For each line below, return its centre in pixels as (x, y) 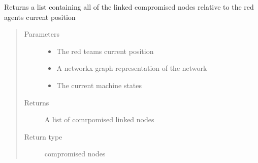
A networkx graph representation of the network (132, 68)
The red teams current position (105, 51)
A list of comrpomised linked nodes (99, 119)
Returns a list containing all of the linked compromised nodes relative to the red (129, 7)
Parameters (42, 34)
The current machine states (99, 85)
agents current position (40, 17)
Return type (43, 136)
